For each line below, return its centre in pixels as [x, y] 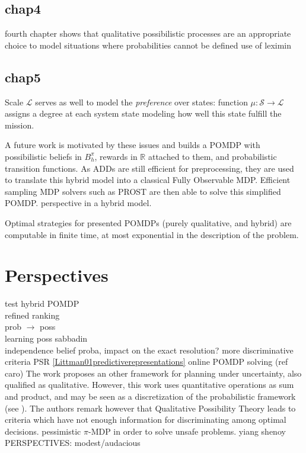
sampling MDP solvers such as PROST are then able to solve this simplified [143, 191]
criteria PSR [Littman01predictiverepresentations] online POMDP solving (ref [146, 362]
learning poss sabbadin [46, 338]
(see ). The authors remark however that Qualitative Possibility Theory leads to [150, 408]
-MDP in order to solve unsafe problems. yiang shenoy [187, 431]
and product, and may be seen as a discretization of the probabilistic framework [150, 396]
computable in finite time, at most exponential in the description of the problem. [152, 234]
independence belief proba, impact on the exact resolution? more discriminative [149, 350]
